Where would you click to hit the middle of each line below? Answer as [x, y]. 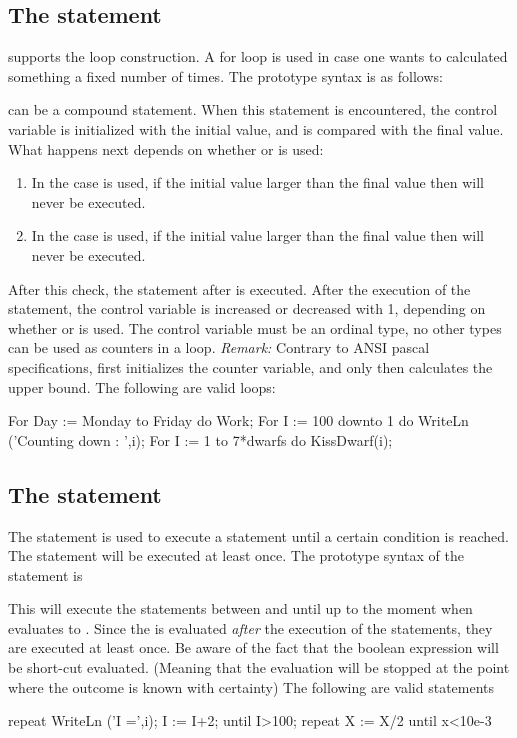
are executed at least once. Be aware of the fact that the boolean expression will [253, 647]
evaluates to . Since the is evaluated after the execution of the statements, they [250, 627]
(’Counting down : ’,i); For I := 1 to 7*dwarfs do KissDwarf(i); [200, 439]
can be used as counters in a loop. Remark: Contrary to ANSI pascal [219, 347]
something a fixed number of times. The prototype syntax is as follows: [225, 75]
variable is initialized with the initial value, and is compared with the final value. [256, 128]
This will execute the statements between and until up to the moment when [240, 608]
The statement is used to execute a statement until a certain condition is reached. [258, 535]
